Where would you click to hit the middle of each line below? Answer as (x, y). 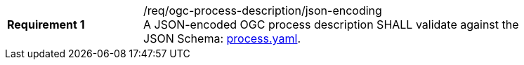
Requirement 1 (46, 24)
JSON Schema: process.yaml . (222, 38)
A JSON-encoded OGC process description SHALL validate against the (331, 24)
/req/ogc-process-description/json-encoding (263, 10)
